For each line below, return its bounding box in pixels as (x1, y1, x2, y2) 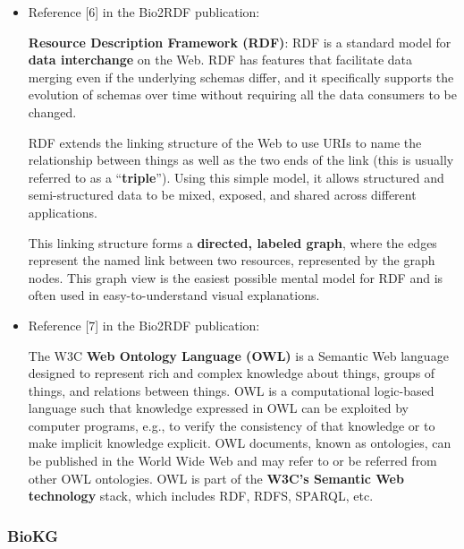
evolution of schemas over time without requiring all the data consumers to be (28, 85, 457, 104)
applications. (28, 202, 97, 221)
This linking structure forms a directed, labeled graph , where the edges (28, 233, 437, 252)
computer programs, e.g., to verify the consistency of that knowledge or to (28, 416, 435, 434)
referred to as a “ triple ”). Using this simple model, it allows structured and (28, 167, 444, 186)
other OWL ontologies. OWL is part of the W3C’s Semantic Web (28, 468, 404, 487)
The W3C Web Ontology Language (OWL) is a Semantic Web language (28, 346, 449, 365)
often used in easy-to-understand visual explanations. (28, 286, 320, 305)
